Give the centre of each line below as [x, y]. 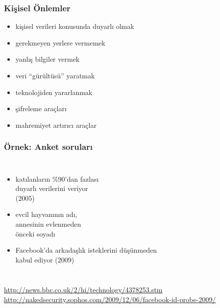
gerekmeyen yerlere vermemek [60, 42]
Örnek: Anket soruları [49, 147]
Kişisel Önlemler [37, 8]
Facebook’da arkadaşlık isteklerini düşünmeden [86, 250]
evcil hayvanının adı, [46, 214]
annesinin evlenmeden [48, 224]
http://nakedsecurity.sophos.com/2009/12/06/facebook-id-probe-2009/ [110, 299]
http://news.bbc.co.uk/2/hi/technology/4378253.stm [83, 290]
